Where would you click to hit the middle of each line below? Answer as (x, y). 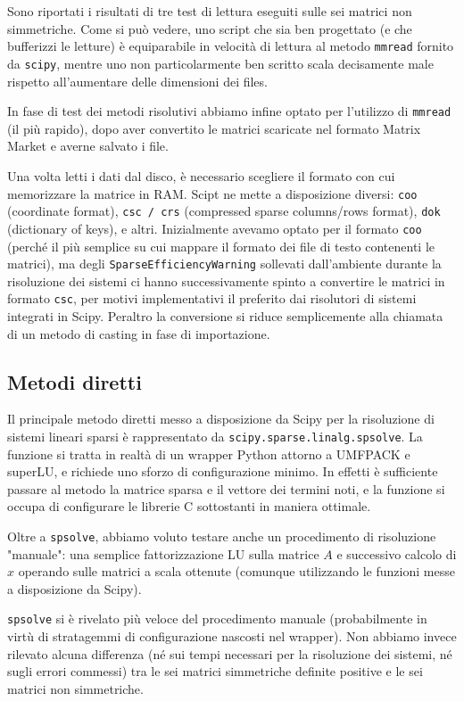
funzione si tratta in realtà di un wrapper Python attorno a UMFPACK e (209, 454)
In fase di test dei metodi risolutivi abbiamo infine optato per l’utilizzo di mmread (229, 111)
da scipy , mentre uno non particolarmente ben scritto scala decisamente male (220, 63)
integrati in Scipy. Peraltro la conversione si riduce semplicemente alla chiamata (225, 316)
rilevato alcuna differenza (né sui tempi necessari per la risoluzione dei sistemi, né (230, 653)
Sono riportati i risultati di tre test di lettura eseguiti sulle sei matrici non (210, 11)
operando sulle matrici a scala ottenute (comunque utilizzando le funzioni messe (236, 571)
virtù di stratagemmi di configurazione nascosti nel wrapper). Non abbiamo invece (232, 636)
